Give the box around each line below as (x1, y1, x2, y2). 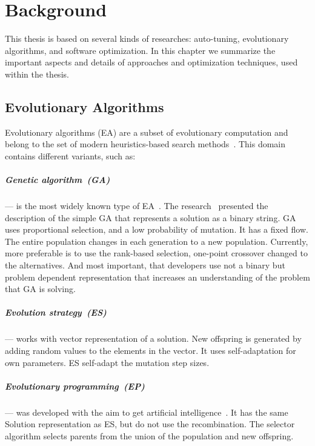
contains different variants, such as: (5, 149, 136, 162)
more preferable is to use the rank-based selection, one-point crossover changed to (5, 247, 308, 259)
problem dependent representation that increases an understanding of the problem (5, 270, 310, 283)
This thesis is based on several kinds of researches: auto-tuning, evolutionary (5, 32, 289, 45)
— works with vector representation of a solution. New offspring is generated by (5, 332, 302, 345)
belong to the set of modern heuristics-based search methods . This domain (5, 138, 286, 150)
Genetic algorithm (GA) (5, 173, 110, 186)
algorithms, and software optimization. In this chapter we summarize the (5, 44, 276, 56)
